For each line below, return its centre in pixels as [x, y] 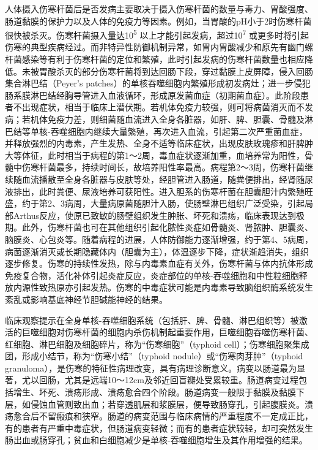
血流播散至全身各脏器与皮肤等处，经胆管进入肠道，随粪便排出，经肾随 [163, 179]
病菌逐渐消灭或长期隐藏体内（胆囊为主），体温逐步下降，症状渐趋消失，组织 [157, 251]
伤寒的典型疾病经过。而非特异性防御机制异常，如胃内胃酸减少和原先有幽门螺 [159, 47]
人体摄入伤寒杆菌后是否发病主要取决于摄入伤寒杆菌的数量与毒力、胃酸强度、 [159, 9]
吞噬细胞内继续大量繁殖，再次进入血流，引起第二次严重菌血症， [179, 131]
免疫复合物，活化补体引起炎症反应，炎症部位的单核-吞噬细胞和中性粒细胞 [152, 275]
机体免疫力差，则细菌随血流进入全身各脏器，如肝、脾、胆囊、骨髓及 [167, 119]
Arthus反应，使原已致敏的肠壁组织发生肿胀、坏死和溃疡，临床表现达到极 [159, 215]
